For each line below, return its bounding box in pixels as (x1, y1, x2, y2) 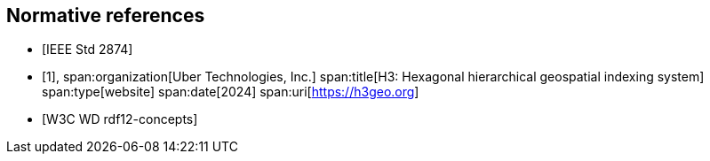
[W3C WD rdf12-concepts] (42, 111, 198, 127)
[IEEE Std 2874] (42, 42, 133, 57)
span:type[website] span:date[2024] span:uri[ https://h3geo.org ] (42, 84, 419, 100)
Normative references (6, 4, 205, 27)
